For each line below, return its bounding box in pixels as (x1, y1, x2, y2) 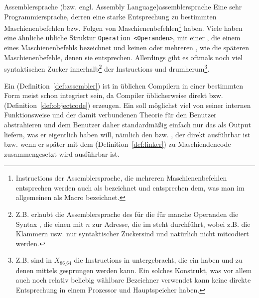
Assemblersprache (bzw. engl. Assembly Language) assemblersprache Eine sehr (4, 1, 242, 11)
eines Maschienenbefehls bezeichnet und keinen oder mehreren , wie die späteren (4, 42, 249, 53)
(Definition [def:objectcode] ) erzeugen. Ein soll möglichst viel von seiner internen (4, 99, 251, 110)
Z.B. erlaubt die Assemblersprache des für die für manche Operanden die (15, 209, 239, 219)
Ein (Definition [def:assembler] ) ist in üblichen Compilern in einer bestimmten (4, 80, 243, 91)
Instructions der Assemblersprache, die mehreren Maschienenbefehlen (15, 173, 227, 183)
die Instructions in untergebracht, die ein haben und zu (74, 255, 243, 265)
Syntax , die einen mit (15, 218, 84, 229)
